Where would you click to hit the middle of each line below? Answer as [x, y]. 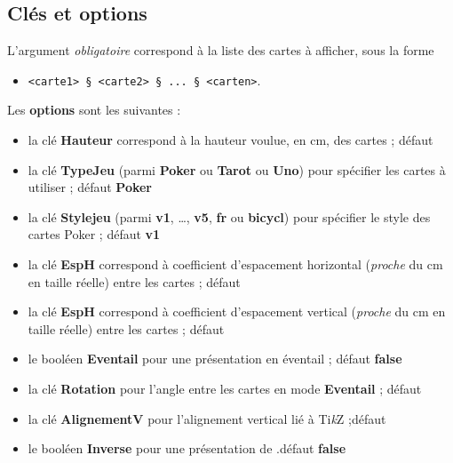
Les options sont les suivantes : [94, 110]
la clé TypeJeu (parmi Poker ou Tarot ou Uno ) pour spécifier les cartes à [237, 169]
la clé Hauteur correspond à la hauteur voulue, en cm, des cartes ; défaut [230, 140]
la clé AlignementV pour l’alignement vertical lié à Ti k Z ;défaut [207, 418]
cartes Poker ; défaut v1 [94, 234]
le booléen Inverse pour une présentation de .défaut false [187, 448]
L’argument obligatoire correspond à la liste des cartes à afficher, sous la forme [221, 50]
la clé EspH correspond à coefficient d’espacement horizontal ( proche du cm [235, 264]
